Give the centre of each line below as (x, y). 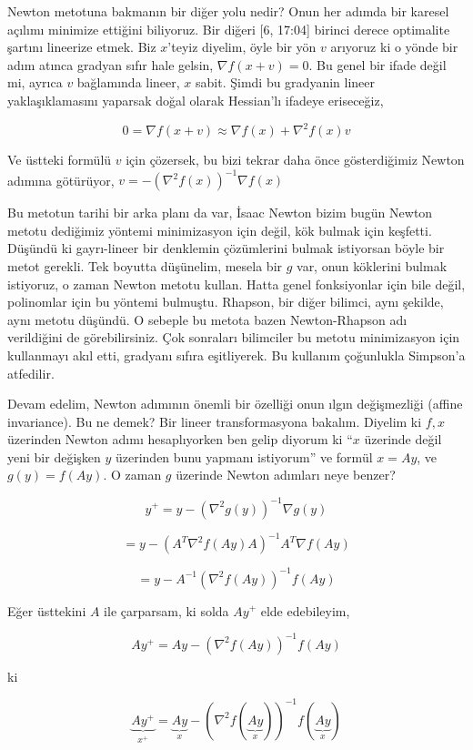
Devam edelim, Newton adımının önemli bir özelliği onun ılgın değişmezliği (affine (235, 404)
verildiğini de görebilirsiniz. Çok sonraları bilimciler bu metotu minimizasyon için (234, 337)
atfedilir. (31, 373)
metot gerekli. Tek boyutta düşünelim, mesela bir (145, 265)
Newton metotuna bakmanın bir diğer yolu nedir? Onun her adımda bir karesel (228, 11)
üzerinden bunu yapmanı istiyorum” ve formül (244, 456)
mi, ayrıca (35, 82)
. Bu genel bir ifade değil (377, 64)
